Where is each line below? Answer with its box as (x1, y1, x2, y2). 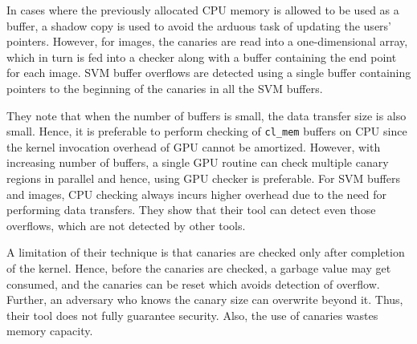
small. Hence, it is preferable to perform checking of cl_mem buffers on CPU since (6, 123, 407, 140)
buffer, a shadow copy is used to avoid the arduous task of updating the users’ (6, 17, 391, 34)
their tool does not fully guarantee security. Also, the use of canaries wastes (6, 306, 378, 323)
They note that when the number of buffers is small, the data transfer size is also (6, 107, 407, 123)
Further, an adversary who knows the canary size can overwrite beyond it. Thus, (6, 291, 403, 308)
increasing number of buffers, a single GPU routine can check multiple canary (6, 154, 389, 171)
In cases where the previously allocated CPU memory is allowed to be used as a (6, 2, 399, 18)
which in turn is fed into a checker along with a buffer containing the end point (6, 48, 397, 65)
